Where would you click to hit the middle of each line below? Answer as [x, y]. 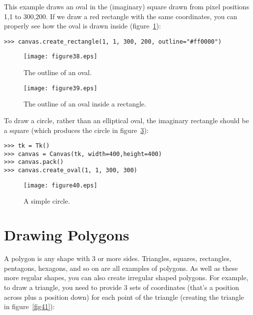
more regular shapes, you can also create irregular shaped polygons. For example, [126, 277]
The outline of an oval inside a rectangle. [85, 104]
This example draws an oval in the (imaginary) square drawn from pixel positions [126, 6]
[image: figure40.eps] [61, 185]
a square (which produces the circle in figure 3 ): [76, 130]
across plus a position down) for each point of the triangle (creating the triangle [124, 297]
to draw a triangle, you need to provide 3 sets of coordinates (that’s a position [122, 287]
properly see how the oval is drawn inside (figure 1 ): [83, 26]
